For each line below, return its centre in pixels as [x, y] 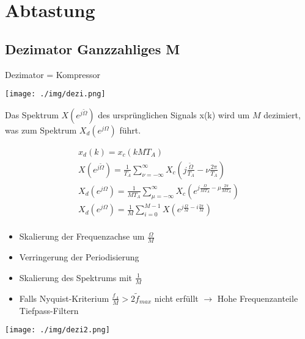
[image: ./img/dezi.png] [55, 94]
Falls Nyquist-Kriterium [64, 298]
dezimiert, [282, 114]
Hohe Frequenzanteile [258, 298]
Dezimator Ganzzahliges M [93, 48]
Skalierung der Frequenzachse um [82, 236]
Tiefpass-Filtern [49, 310]
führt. [130, 130]
